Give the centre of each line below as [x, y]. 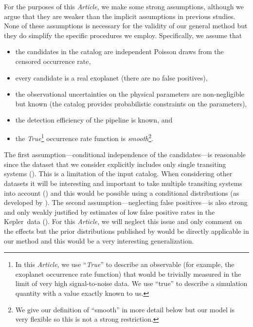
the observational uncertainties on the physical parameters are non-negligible [130, 94]
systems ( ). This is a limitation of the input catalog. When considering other [118, 174]
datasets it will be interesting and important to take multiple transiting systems [123, 183]
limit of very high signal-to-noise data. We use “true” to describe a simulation [131, 283]
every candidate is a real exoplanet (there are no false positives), [111, 77]
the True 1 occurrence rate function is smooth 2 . [84, 137]
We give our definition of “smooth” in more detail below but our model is [125, 309]
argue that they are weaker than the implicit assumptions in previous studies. [120, 16]
